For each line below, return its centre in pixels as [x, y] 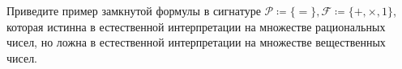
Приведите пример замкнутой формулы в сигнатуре [134, 10]
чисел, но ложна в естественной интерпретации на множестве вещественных [196, 42]
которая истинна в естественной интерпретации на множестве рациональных [196, 26]
